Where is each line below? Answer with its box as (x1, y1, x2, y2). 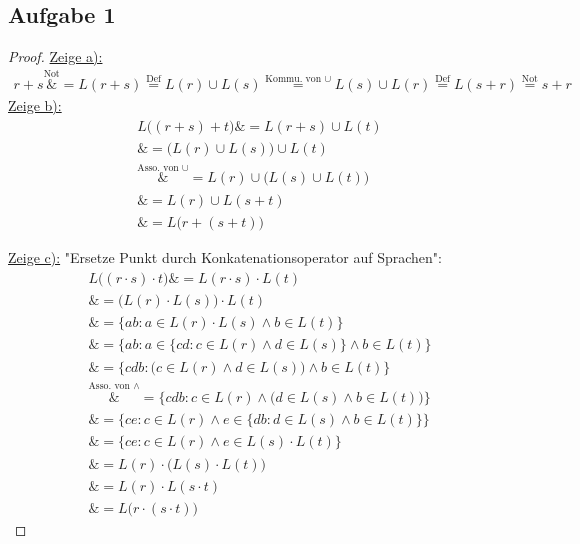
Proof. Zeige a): (8, 46, 103, 67)
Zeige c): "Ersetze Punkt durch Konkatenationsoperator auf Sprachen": (8, 246, 442, 267)
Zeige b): (8, 95, 62, 116)
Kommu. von (265, 74, 322, 85)
